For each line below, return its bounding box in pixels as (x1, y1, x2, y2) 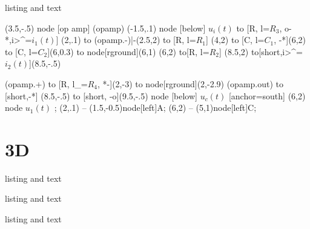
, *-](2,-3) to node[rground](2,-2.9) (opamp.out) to (97, 77, 284, 90)
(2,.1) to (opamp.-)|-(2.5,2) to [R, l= (61, 33, 196, 46)
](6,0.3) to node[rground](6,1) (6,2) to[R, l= (47, 45, 209, 58)
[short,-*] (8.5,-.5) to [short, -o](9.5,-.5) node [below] (5, 89, 197, 102)
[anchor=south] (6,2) (228, 89, 306, 102)
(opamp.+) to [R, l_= (5, 77, 88, 90)
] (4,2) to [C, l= (205, 33, 265, 46)
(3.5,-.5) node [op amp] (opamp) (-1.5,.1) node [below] (5, 21, 206, 34)
